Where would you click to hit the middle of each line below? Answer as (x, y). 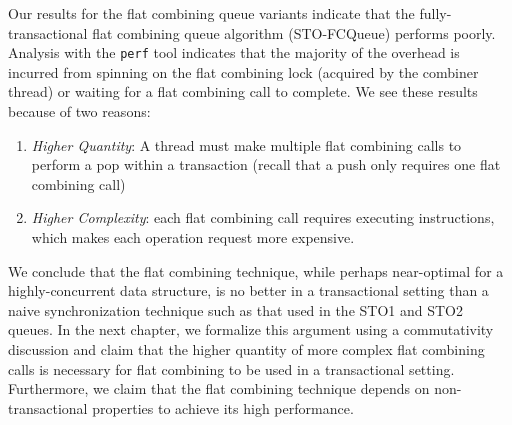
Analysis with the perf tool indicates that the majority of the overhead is (234, 52)
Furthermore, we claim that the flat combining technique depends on (219, 388)
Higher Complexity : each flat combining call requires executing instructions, (263, 217)
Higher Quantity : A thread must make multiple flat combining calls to (246, 144)
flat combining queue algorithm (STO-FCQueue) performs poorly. (294, 32)
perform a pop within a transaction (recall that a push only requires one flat (266, 164)
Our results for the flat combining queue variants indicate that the (211, 13)
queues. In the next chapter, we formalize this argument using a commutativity (251, 329)
